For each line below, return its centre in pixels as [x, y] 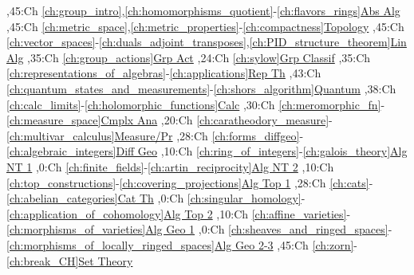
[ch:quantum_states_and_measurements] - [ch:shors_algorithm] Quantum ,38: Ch [201, 88]
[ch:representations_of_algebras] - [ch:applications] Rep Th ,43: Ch [164, 73]
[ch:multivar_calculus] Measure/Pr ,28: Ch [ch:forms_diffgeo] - [155, 135]
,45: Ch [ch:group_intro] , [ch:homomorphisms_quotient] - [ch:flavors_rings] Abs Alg [203, 10]
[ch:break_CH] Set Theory [70, 260]
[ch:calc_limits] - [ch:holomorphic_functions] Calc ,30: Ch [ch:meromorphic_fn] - [196, 104]
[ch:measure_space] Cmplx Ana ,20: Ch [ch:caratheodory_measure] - [170, 120]
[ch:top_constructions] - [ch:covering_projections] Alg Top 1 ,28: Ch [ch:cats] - [190, 182]
